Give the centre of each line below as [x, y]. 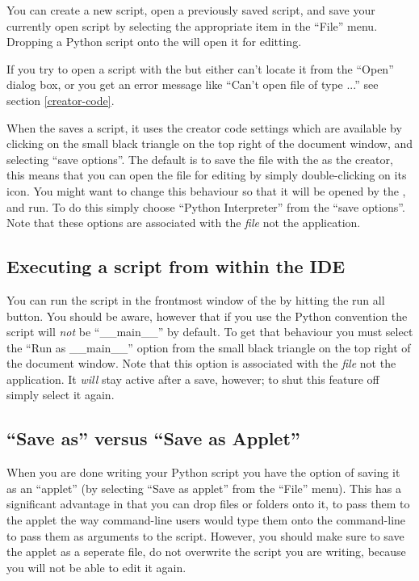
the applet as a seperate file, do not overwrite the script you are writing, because [206, 552]
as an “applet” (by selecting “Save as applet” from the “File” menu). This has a [204, 488]
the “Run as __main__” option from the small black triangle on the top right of [209, 347]
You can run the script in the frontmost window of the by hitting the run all [196, 299]
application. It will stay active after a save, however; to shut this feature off [193, 379]
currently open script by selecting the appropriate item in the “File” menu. [192, 25]
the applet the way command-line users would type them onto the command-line [206, 520]
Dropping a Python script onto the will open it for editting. [154, 42]
